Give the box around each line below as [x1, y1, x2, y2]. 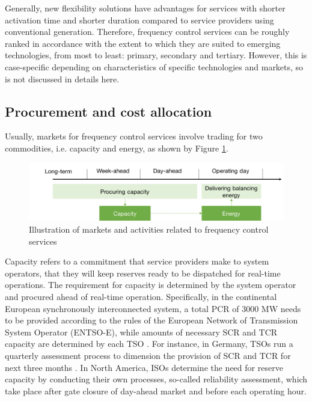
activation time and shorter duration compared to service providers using [5, 13, 274, 26]
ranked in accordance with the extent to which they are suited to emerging [5, 37, 281, 49]
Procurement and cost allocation [5, 102, 212, 120]
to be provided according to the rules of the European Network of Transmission [5, 314, 298, 326]
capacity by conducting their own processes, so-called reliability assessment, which [5, 373, 308, 385]
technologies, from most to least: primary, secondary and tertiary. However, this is [5, 49, 307, 61]
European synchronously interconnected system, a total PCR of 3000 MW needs [5, 302, 301, 314]
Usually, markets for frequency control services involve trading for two [5, 130, 263, 142]
